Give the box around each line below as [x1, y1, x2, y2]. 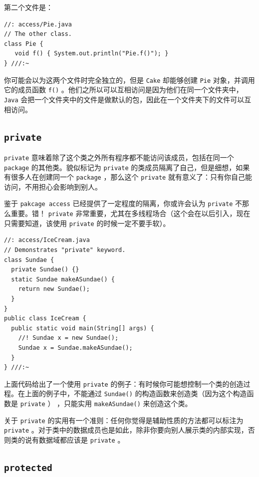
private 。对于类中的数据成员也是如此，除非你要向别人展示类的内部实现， [4, 425, 248, 435]
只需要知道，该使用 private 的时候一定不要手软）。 [4, 218, 170, 228]
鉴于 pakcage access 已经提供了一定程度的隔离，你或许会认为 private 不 [4, 198, 243, 209]
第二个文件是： [4, 2, 53, 12]
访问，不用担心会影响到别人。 [4, 181, 102, 192]
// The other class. [4, 30, 72, 38]
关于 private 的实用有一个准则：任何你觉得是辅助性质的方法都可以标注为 [4, 415, 244, 425]
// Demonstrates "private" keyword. [4, 246, 126, 254]
